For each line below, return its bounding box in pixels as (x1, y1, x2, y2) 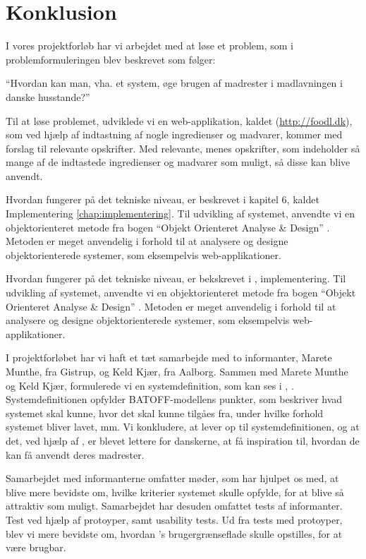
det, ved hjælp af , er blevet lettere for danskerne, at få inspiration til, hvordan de (6, 433, 360, 447)
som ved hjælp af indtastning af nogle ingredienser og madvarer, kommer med (6, 127, 343, 142)
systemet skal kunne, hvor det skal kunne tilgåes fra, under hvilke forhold (6, 405, 324, 420)
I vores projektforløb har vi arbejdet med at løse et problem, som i (6, 38, 294, 53)
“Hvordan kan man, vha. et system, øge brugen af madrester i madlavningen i (6, 76, 343, 90)
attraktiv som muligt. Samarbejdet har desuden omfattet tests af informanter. (6, 498, 343, 513)
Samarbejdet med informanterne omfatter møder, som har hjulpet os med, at (6, 471, 339, 486)
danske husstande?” (6, 89, 90, 104)
